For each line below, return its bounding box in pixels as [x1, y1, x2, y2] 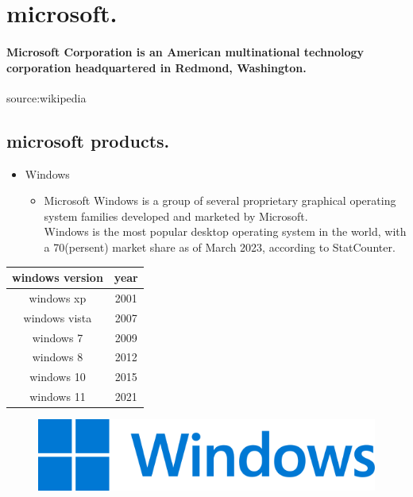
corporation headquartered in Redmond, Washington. [6, 59, 307, 75]
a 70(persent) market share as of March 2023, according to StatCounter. [44, 238, 396, 255]
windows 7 [32, 329, 83, 345]
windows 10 [29, 368, 86, 385]
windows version [12, 269, 103, 286]
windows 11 [29, 388, 86, 405]
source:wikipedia [6, 89, 87, 106]
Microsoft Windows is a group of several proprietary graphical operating [44, 192, 396, 209]
